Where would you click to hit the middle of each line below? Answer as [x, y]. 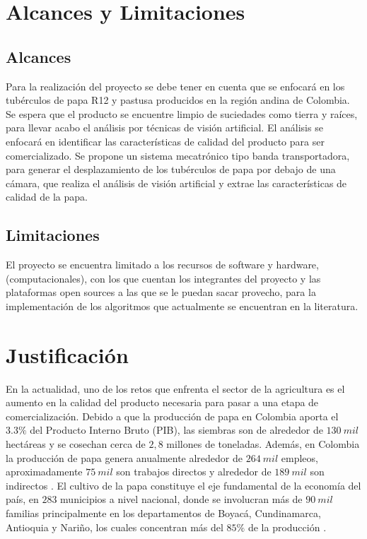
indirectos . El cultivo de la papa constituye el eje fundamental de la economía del [183, 485]
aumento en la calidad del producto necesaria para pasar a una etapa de [162, 402]
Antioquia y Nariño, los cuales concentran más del [115, 527]
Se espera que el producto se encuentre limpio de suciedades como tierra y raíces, [182, 113]
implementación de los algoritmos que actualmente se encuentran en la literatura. [182, 306]
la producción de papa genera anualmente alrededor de [124, 457]
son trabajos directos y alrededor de [194, 472]
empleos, [299, 457]
